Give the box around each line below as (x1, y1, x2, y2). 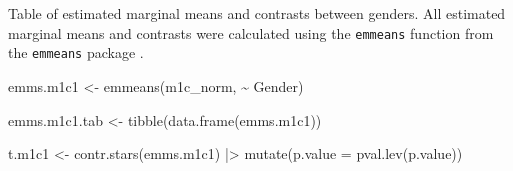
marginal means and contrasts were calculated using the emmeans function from (8, 22, 494, 43)
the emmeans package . (8, 42, 144, 63)
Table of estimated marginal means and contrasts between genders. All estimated (8, 3, 506, 23)
